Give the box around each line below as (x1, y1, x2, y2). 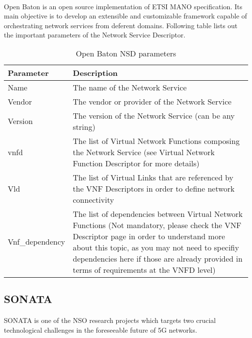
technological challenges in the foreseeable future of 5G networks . (4, 324, 197, 335)
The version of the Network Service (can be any (73, 109, 235, 121)
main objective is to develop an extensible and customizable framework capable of (4, 11, 247, 21)
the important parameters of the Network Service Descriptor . (4, 30, 186, 40)
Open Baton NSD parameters (76, 47, 176, 59)
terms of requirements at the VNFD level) (73, 264, 216, 275)
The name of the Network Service (73, 81, 187, 93)
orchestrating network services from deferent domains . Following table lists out (4, 20, 237, 30)
